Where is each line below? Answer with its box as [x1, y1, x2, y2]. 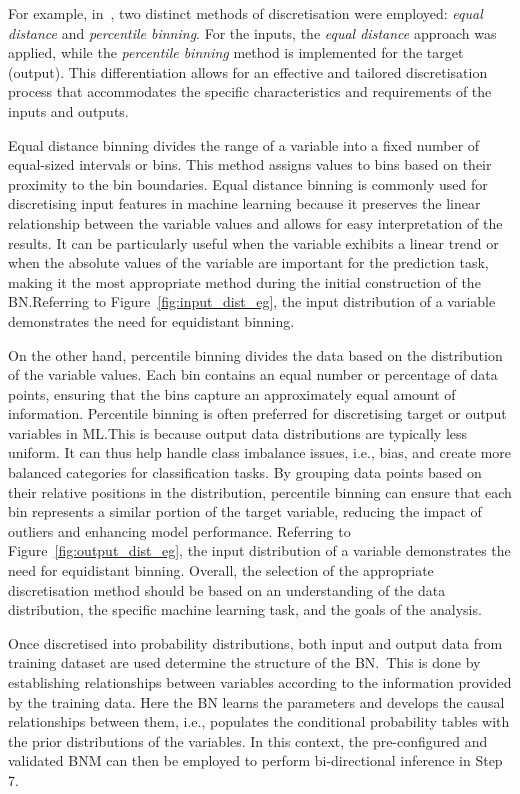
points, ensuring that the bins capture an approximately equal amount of [8, 383, 456, 404]
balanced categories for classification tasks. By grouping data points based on [8, 462, 482, 483]
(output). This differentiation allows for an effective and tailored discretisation [8, 61, 488, 82]
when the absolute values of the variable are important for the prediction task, [8, 252, 489, 273]
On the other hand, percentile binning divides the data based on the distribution [8, 344, 503, 365]
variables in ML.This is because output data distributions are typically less [8, 422, 468, 443]
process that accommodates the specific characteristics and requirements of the [8, 81, 492, 102]
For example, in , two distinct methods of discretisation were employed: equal [8, 3, 483, 23]
